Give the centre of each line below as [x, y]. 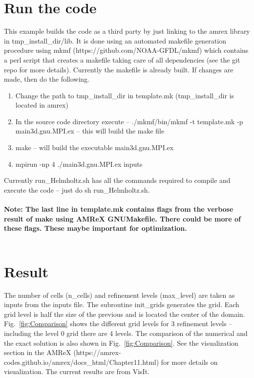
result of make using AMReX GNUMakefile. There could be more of [122, 218]
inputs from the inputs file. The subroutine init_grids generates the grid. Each [122, 304]
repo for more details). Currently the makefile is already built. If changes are [119, 69]
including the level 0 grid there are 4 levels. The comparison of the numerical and [126, 333]
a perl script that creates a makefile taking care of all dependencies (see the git [122, 59]
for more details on [189, 362]
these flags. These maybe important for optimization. [95, 228]
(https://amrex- [97, 352]
